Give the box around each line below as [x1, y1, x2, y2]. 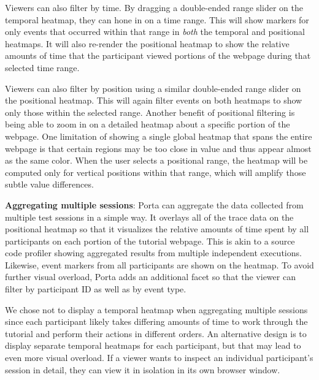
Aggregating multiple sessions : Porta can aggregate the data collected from [5, 198, 304, 211]
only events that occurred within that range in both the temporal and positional [5, 25, 305, 38]
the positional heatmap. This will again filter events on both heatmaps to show [5, 94, 302, 107]
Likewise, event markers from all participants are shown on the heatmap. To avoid [5, 258, 314, 271]
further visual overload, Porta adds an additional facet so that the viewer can [5, 270, 296, 283]
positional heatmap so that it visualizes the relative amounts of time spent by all [5, 222, 309, 235]
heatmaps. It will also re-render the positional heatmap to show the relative [5, 37, 290, 50]
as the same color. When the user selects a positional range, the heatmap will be [5, 154, 308, 167]
